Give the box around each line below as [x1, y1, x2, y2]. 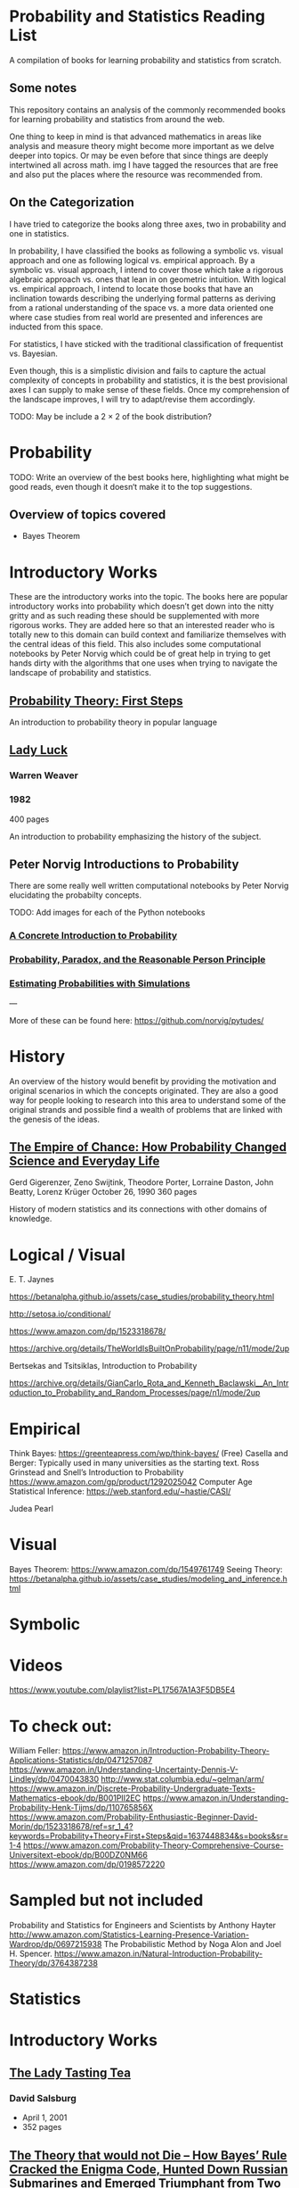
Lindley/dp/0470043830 [9, 1774, 100, 1785]
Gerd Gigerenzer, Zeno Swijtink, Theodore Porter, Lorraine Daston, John [9, 1177, 274, 1188]
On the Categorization [9, 195, 135, 211]
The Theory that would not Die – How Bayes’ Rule [9, 2148, 287, 2163]
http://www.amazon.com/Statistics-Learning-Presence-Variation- [9, 1929, 249, 1940]
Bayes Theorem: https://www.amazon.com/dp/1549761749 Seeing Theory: [9, 1564, 283, 1575]
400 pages [9, 814, 50, 825]
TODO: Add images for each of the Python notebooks [9, 908, 206, 918]
